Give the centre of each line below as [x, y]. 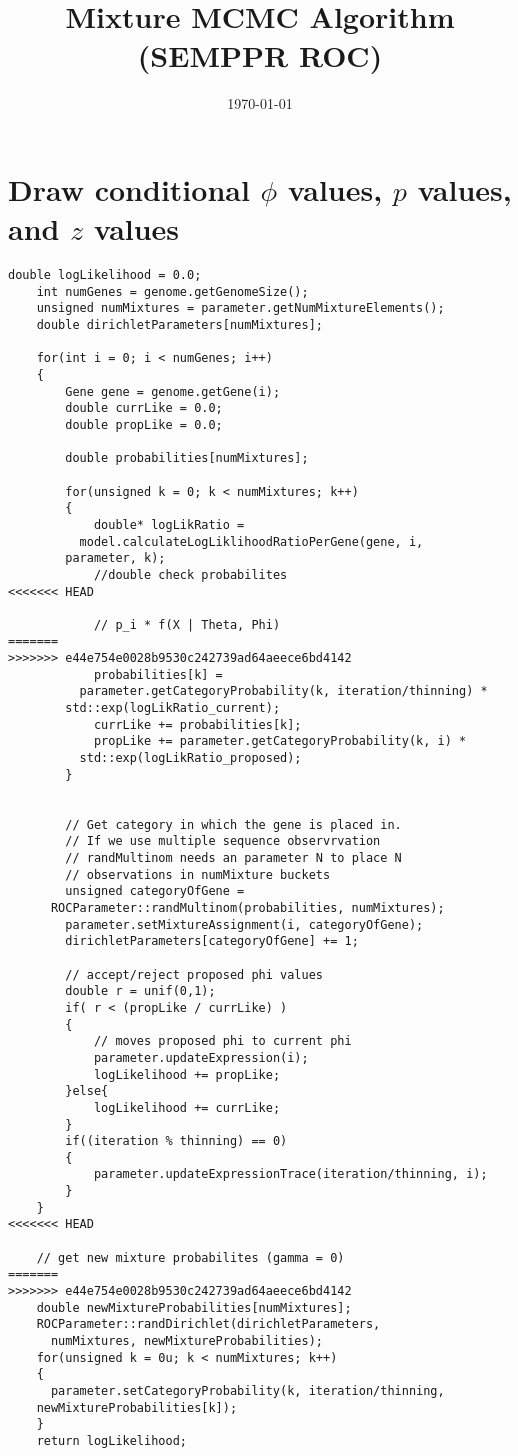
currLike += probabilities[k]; [197, 724]
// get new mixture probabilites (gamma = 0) [190, 1257]
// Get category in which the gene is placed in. [233, 824]
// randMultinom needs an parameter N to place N [233, 858]
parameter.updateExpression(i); [201, 1057]
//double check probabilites [190, 574]
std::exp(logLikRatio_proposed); [190, 758]
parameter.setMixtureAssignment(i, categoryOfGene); [244, 924]
